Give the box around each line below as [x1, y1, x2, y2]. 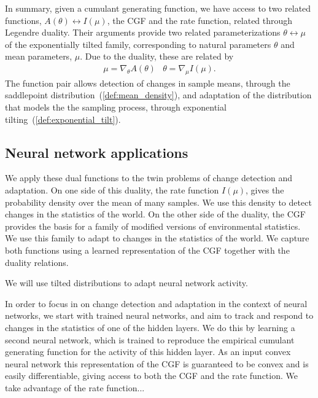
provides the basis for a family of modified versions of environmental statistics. [5, 219, 301, 232]
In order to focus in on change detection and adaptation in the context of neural [5, 297, 308, 310]
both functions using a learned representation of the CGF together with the [5, 243, 290, 256]
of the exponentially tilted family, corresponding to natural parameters [5, 37, 271, 50]
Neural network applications [5, 142, 188, 162]
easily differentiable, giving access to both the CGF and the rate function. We [5, 369, 298, 382]
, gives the [246, 183, 284, 196]
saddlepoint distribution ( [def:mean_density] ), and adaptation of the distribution [5, 88, 312, 101]
